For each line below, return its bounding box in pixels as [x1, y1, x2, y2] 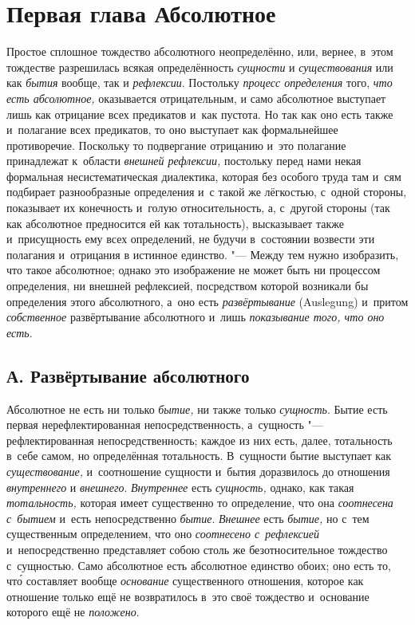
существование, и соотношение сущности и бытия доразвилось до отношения [6, 462, 390, 479]
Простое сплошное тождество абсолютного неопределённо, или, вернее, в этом [6, 43, 393, 60]
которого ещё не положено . [6, 603, 140, 620]
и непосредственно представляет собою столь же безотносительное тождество [6, 540, 388, 557]
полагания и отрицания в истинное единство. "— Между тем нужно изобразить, [6, 246, 399, 262]
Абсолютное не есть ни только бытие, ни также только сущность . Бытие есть [6, 400, 388, 417]
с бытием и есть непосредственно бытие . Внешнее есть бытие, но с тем [6, 509, 370, 526]
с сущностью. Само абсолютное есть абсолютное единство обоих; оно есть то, [6, 556, 391, 573]
